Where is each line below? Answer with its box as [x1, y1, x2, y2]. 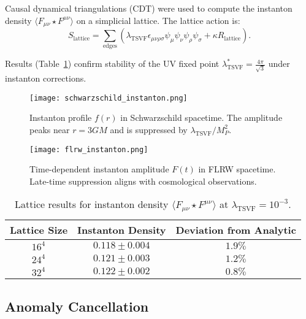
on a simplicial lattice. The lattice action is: [76, 13, 240, 26]
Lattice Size [10, 223, 68, 237]
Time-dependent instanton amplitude [29, 163, 169, 175]
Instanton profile [29, 111, 92, 124]
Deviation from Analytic [175, 223, 296, 237]
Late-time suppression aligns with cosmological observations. [29, 174, 257, 187]
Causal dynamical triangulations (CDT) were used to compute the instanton [5, 2, 293, 14]
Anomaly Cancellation [5, 296, 149, 315]
